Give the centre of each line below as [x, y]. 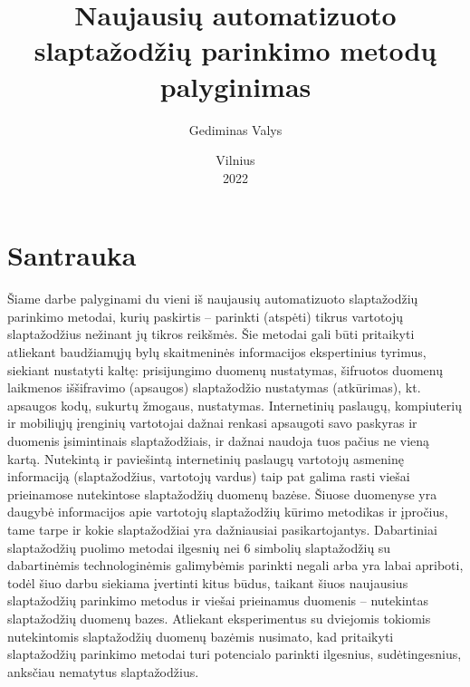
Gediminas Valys [235, 129]
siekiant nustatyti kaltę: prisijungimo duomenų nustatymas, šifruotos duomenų [225, 369]
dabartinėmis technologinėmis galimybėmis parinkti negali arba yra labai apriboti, [235, 565]
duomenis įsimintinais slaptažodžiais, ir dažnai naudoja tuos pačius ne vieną [219, 440]
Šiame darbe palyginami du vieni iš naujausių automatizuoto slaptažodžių [213, 299]
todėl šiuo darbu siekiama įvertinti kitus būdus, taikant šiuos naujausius [208, 582]
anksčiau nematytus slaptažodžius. [103, 671]
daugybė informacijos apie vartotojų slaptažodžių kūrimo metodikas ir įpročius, [228, 512]
